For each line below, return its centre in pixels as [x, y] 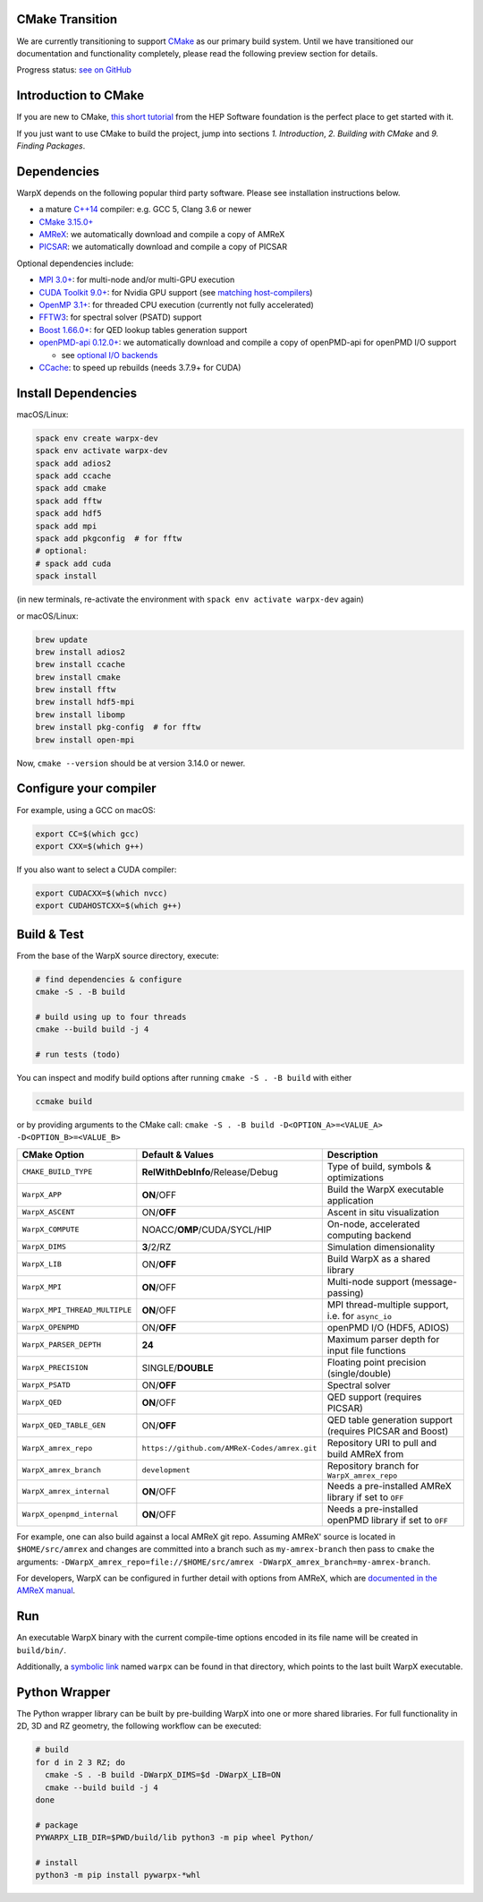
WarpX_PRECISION [55, 1368]
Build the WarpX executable [386, 1189]
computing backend [369, 1235]
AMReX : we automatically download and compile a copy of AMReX [162, 235]
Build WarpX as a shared [379, 1258]
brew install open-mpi [85, 740]
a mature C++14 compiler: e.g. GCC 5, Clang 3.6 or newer [145, 210]
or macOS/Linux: [47, 616]
